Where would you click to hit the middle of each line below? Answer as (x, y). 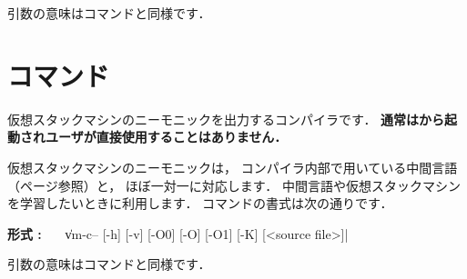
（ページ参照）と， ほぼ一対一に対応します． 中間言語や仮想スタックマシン (234, 185)
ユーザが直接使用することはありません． (166, 137)
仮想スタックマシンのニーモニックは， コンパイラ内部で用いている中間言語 (233, 167)
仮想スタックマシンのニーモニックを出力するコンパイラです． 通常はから (226, 119)
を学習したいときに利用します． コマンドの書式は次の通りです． (200, 203)
